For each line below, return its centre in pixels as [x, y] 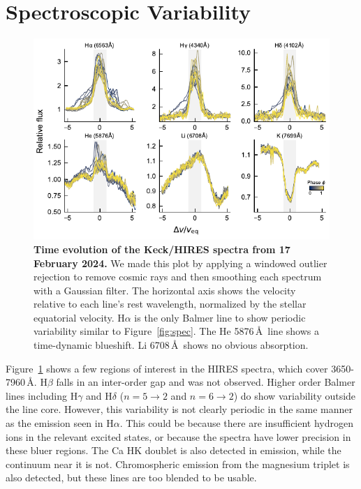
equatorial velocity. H [79, 317]
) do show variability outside [295, 395]
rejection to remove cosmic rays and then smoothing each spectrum [178, 277]
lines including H [42, 395]
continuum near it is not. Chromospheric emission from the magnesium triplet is [178, 464]
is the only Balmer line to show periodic [220, 317]
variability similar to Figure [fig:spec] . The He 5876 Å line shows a [176, 331]
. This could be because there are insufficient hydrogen [237, 423]
